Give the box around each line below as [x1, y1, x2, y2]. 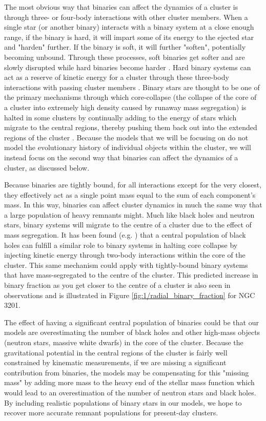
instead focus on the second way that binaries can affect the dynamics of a [4, 152, 238, 162]
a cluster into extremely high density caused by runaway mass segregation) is [4, 101, 247, 112]
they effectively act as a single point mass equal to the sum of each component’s [4, 189, 256, 200]
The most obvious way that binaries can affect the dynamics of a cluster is [4, 2, 238, 12]
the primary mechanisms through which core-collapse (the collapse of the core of [4, 92, 257, 102]
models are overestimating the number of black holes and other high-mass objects [4, 327, 260, 338]
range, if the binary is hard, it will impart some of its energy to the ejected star [4, 31, 254, 42]
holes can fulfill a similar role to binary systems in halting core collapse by [4, 239, 238, 250]
